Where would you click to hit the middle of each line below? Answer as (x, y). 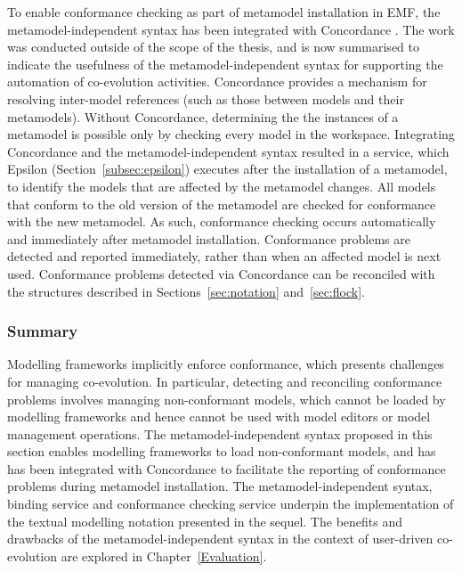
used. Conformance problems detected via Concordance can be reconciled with (221, 273)
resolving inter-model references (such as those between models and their (206, 98)
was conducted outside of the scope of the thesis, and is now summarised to (213, 47)
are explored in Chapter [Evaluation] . (164, 556)
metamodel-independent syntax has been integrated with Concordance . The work (231, 29)
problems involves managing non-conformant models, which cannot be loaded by (227, 399)
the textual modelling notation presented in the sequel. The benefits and (205, 521)
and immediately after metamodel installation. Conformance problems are (209, 238)
